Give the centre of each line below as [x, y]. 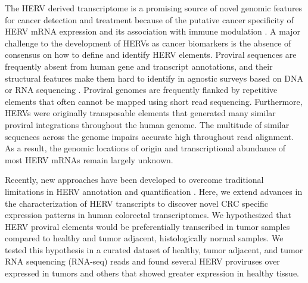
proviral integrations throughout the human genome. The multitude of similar [147, 124]
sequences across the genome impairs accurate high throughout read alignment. [150, 136]
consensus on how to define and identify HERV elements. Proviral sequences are [151, 55]
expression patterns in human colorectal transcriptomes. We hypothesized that [148, 215]
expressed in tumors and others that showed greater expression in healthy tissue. [152, 273]
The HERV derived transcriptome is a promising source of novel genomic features [154, 8]
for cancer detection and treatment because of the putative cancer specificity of [149, 19]
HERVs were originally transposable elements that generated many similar [140, 113]
